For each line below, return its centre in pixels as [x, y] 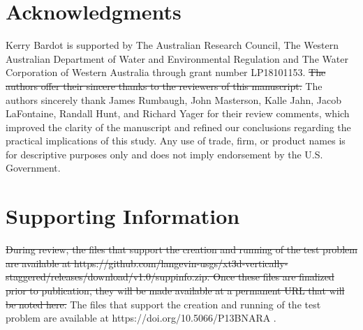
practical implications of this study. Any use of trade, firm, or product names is [176, 141]
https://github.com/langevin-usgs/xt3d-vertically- [181, 263]
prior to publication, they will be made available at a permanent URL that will [175, 290]
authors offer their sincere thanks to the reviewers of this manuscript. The [164, 85]
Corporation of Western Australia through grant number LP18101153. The [166, 72]
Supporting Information [123, 216]
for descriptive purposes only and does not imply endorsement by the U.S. [164, 154]
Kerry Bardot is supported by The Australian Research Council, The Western [172, 45]
